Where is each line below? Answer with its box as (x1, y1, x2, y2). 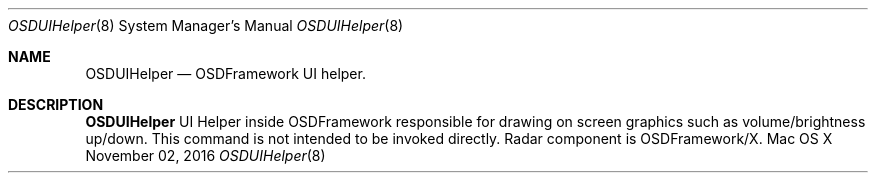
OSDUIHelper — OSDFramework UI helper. (85, 65, 366, 82)
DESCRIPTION (8, 96, 104, 113)
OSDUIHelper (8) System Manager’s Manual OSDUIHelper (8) (8, 17, 404, 34)
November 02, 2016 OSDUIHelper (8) (85, 147, 326, 164)
